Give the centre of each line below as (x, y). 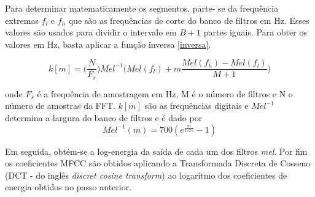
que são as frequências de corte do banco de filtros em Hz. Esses (189, 20)
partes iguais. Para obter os (255, 32)
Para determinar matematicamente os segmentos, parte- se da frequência (142, 8)
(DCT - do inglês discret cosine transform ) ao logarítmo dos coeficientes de (146, 175)
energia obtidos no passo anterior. (68, 187)
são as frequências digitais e (196, 106)
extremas (22, 20)
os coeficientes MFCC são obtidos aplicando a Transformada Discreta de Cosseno (158, 163)
